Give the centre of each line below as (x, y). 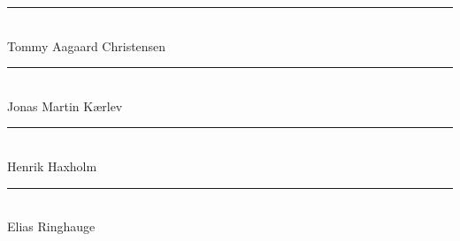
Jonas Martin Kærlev (65, 105)
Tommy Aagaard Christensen (87, 45)
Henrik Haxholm (52, 166)
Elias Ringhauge (51, 226)
